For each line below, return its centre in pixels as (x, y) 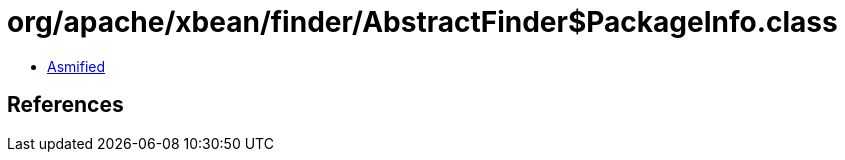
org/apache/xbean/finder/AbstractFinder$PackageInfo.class (422, 22)
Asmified (76, 66)
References (65, 105)
